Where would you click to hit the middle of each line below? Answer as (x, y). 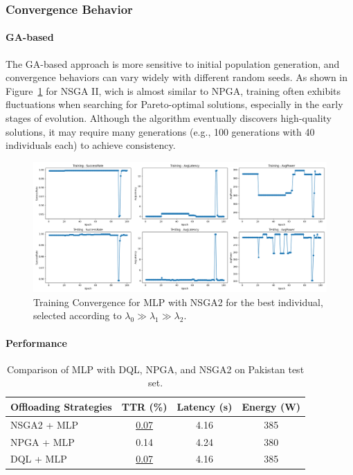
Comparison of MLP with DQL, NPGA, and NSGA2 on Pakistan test (156, 369)
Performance (36, 342)
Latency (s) (205, 406)
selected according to (78, 315)
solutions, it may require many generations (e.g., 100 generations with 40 (160, 131)
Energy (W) (271, 406)
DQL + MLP (39, 459)
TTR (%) (144, 406)
